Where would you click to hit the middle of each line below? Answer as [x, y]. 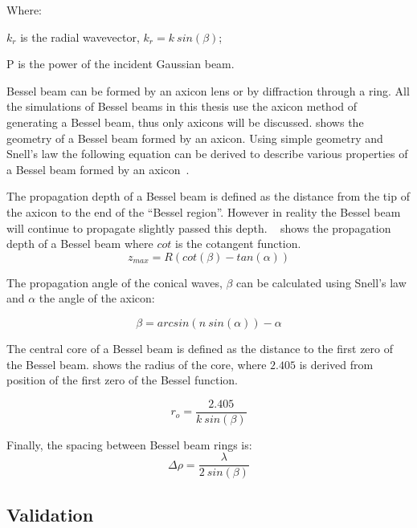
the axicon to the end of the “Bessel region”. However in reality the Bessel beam [204, 211]
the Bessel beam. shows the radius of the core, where [137, 364]
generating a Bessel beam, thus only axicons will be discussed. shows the [185, 122]
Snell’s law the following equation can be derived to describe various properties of [207, 154]
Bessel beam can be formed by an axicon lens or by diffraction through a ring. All [208, 90]
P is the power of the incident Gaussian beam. [121, 64]
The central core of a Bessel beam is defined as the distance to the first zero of [200, 348]
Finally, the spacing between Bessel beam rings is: [129, 444]
